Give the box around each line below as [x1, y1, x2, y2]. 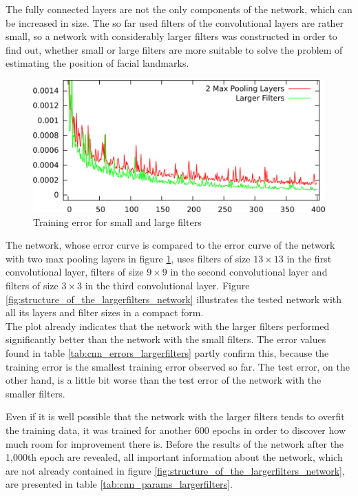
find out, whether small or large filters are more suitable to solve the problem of [6, 42, 343, 56]
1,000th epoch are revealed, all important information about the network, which [6, 450, 343, 464]
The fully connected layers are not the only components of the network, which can [6, 2, 352, 16]
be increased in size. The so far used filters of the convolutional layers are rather [6, 15, 344, 30]
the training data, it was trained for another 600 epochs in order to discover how [6, 423, 346, 437]
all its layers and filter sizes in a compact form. [6, 305, 204, 320]
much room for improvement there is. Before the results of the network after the [6, 436, 344, 451]
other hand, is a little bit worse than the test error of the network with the [6, 373, 322, 387]
